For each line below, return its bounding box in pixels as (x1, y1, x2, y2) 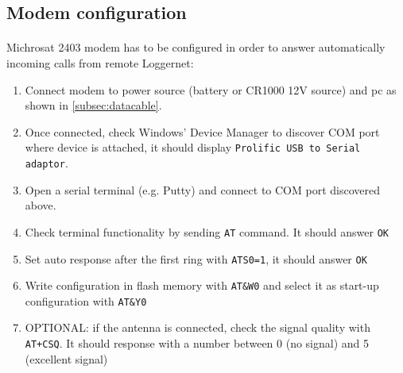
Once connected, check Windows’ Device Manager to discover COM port (25, 123, 380, 140)
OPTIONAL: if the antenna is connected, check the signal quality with (25, 319, 370, 336)
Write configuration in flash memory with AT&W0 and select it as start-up (25, 277, 379, 294)
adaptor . (25, 155, 68, 171)
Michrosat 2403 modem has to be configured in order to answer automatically (6, 39, 386, 56)
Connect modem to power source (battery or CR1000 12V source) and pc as (25, 81, 397, 98)
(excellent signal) (25, 350, 108, 367)
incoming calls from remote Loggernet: (6, 54, 194, 71)
